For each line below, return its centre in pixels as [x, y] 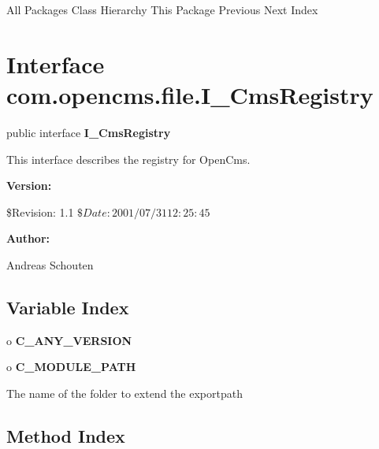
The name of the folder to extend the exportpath [124, 393]
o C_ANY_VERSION [69, 340]
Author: [28, 238]
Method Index [66, 435]
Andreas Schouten [50, 264]
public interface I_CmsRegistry [89, 132]
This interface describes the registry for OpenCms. [128, 159]
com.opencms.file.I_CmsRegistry [190, 94]
